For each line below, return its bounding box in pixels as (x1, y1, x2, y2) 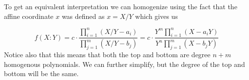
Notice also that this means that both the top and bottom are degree (4, 49, 211, 60)
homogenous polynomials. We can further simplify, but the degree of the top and (4, 59, 245, 69)
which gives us (135, 11, 178, 21)
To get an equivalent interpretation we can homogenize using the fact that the (4, 1, 237, 11)
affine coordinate (4, 11, 54, 21)
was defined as (61, 11, 105, 21)
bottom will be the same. (4, 68, 79, 79)
